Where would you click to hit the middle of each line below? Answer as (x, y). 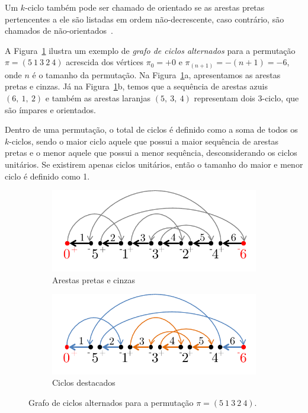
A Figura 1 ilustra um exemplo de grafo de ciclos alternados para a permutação (150, 50)
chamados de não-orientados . (59, 31)
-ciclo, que (280, 98)
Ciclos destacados (84, 382)
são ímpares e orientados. (50, 109)
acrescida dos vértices (105, 62)
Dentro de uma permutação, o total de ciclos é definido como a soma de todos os (151, 129)
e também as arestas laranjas (98, 98)
